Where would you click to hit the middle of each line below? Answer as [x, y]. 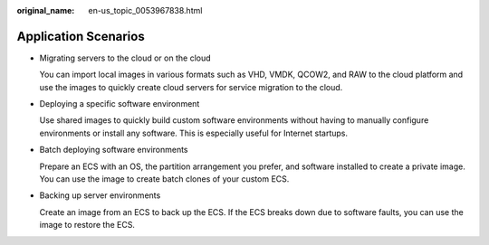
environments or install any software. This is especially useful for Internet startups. [194, 133]
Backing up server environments [100, 195]
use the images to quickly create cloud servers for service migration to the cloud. [191, 87]
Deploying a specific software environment [120, 104]
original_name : [46, 10]
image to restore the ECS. [87, 225]
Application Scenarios [81, 36]
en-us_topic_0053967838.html [145, 10]
